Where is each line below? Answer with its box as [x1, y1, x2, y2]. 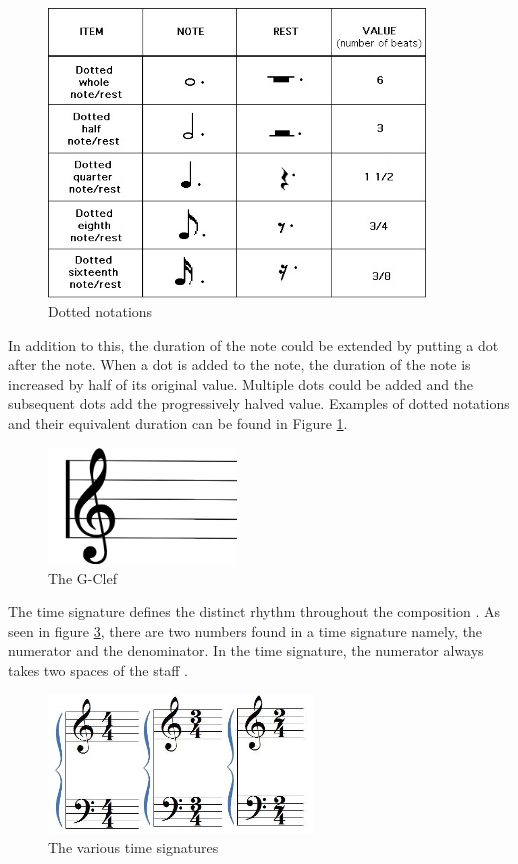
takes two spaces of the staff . [8, 659, 188, 680]
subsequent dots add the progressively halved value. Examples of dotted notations [8, 393, 510, 414]
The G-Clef [48, 567, 117, 588]
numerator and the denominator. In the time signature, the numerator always [8, 640, 484, 661]
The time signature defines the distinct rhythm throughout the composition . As [8, 601, 501, 622]
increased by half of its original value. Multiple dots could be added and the [8, 373, 474, 394]
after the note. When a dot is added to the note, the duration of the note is [8, 354, 471, 375]
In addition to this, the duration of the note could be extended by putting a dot [8, 334, 499, 355]
